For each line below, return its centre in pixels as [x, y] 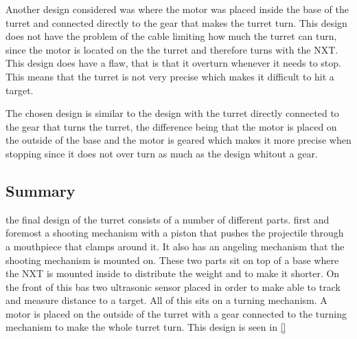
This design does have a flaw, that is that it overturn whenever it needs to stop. [173, 63]
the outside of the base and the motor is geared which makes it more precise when [178, 140]
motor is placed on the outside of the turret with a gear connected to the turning [176, 313]
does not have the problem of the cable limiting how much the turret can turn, [171, 36]
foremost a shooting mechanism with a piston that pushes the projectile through [175, 233]
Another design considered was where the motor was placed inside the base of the [177, 9]
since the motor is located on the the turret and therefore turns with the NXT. [172, 49]
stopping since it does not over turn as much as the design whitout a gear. [162, 153]
